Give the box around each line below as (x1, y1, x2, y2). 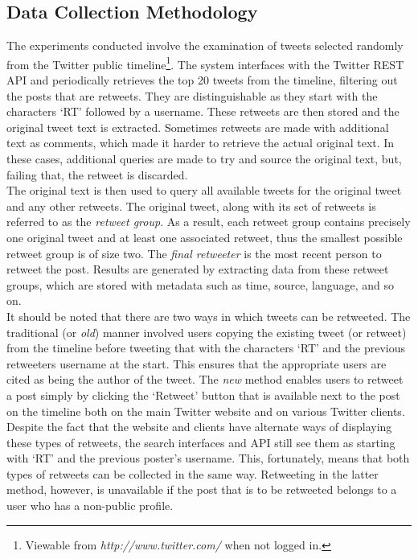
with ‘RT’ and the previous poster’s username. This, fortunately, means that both (6, 450, 410, 467)
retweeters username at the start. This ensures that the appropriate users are (6, 355, 387, 372)
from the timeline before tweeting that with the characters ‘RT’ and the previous (6, 339, 405, 356)
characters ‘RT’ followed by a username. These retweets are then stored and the (6, 103, 400, 120)
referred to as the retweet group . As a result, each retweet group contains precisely (6, 213, 411, 230)
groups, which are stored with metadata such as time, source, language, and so (6, 276, 395, 293)
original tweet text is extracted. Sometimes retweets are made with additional (6, 118, 389, 135)
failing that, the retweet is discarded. (6, 166, 188, 183)
